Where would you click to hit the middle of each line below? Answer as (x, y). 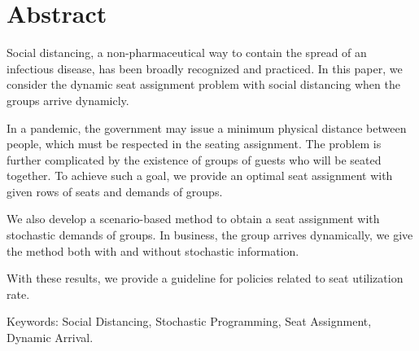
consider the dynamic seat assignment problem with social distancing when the (203, 84)
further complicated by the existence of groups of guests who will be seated (194, 159)
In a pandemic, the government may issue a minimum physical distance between (207, 127)
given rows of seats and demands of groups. (115, 191)
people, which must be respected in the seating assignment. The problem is (194, 144)
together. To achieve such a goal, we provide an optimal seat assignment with (200, 175)
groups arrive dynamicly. (68, 100)
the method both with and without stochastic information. (153, 250)
